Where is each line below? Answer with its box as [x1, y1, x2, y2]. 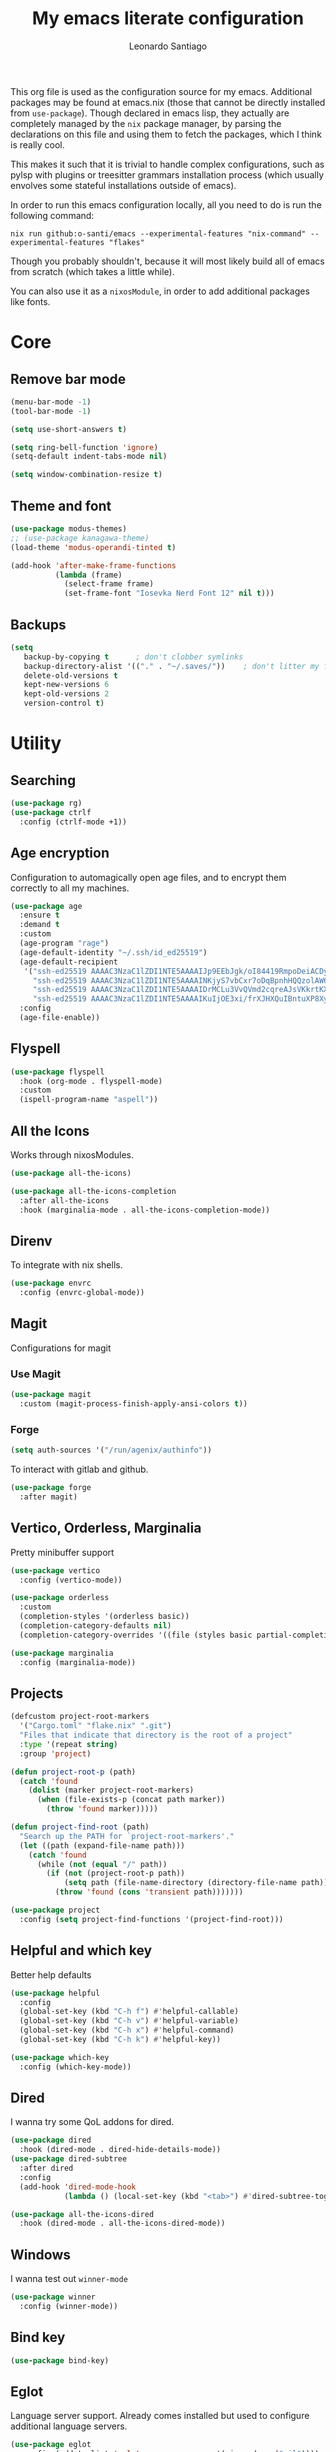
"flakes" [108, 237, 145, 247]
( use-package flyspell [10, 1067, 105, 1077]
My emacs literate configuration [31, 7, 305, 30]
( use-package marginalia [10, 1648, 114, 1658]
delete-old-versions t [23, 670, 118, 681]
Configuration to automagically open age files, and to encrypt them [10, 871, 287, 883]
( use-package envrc [10, 1278, 92, 1289]
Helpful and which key [10, 1942, 153, 1959]
